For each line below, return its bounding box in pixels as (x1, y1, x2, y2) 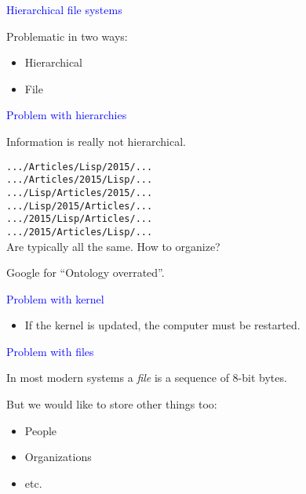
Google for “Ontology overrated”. (6, 264, 165, 281)
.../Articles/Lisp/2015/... (6, 161, 153, 173)
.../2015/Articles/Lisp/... (6, 226, 153, 238)
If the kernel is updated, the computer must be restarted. (24, 317, 301, 333)
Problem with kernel (6, 290, 104, 307)
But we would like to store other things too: (6, 396, 217, 412)
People (24, 422, 57, 438)
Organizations (24, 449, 92, 465)
